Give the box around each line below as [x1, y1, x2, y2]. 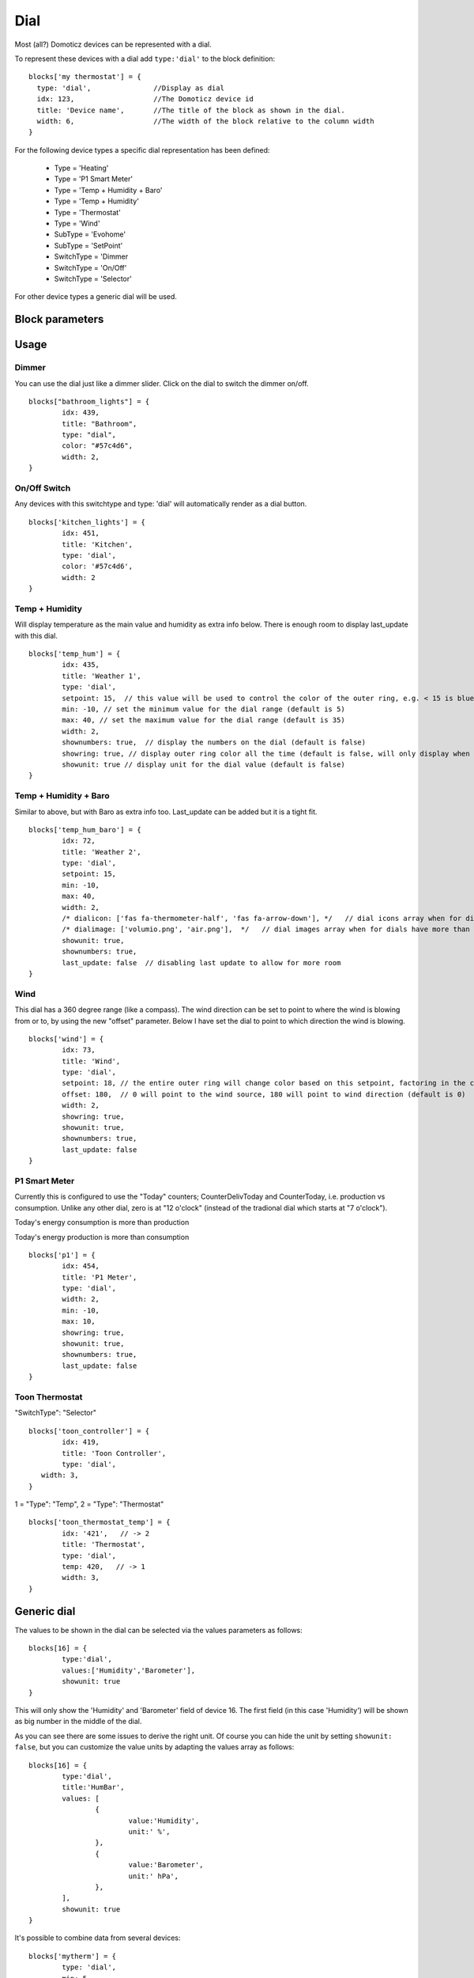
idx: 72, [62, 836, 96, 846]
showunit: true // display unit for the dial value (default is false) [62, 760, 345, 769]
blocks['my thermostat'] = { [28, 72, 141, 81]
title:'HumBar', [62, 1783, 125, 1792]
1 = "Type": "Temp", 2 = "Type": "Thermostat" [14, 1499, 164, 1509]
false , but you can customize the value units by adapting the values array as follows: [14, 1742, 295, 1752]
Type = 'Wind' [54, 218, 100, 229]
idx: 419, [62, 1438, 100, 1447]
